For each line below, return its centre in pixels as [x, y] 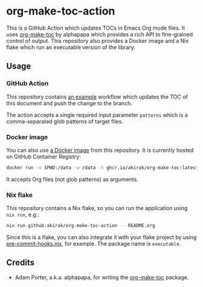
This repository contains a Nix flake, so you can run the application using [97, 208]
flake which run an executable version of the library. [71, 47]
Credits [21, 262]
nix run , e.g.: [23, 215]
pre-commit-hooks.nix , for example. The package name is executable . [94, 243]
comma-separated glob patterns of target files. [65, 121]
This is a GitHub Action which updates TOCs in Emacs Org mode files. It [96, 28]
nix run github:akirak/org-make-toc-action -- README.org [81, 226]
